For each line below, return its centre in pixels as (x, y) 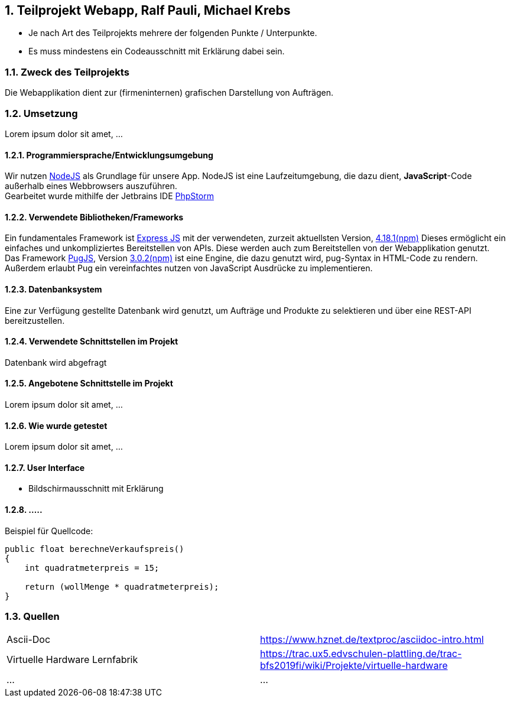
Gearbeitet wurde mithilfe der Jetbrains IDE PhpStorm (109, 196)
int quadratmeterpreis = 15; (92, 568)
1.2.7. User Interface (45, 467)
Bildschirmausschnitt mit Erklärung (96, 489)
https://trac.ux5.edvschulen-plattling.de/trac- (361, 654)
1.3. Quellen (32, 617)
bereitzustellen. (35, 320)
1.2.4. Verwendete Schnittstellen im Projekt (92, 342)
